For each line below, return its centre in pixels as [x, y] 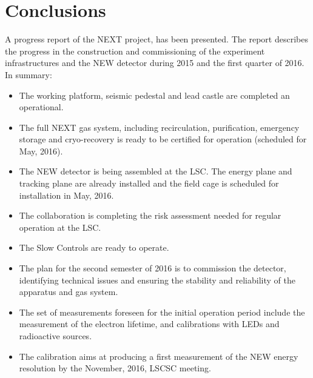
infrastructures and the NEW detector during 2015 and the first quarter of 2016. [155, 63]
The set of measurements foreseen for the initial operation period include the [162, 312]
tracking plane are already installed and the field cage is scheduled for [149, 183]
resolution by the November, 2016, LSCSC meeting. [115, 368]
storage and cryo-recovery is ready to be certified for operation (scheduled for [163, 139]
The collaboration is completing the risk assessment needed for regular [150, 215]
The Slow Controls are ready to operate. [94, 247]
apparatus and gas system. [69, 292]
